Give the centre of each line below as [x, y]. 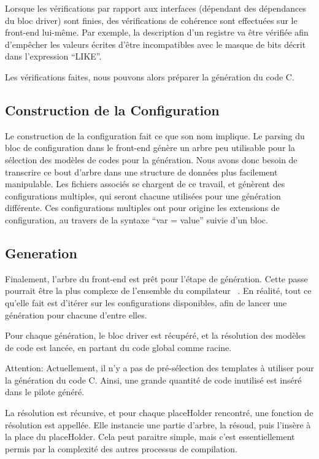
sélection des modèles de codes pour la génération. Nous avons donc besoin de [151, 159]
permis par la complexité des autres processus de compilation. [121, 448]
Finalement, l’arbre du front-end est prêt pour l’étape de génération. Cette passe [156, 278]
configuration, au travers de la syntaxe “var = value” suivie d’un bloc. [136, 219]
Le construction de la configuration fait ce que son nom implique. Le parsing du [155, 135]
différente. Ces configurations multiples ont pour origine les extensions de [142, 208]
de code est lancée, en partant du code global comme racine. [118, 347]
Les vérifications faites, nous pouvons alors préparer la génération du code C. [150, 76]
